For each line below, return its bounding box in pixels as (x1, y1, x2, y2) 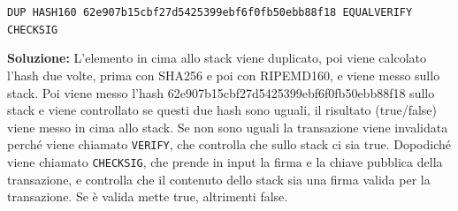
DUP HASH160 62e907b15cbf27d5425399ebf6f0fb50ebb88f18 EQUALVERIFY (7, 6, 413, 19)
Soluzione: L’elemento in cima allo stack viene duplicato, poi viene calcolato (7, 49, 427, 67)
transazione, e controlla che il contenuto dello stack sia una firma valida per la (7, 170, 431, 188)
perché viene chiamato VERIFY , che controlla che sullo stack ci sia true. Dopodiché (7, 135, 451, 154)
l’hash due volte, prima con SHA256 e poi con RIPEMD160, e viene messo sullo (7, 65, 440, 84)
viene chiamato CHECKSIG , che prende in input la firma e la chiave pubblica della (7, 152, 443, 170)
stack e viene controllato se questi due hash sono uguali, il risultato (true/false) (7, 101, 437, 119)
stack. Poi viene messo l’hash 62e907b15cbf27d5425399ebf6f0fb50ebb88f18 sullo (7, 83, 435, 102)
